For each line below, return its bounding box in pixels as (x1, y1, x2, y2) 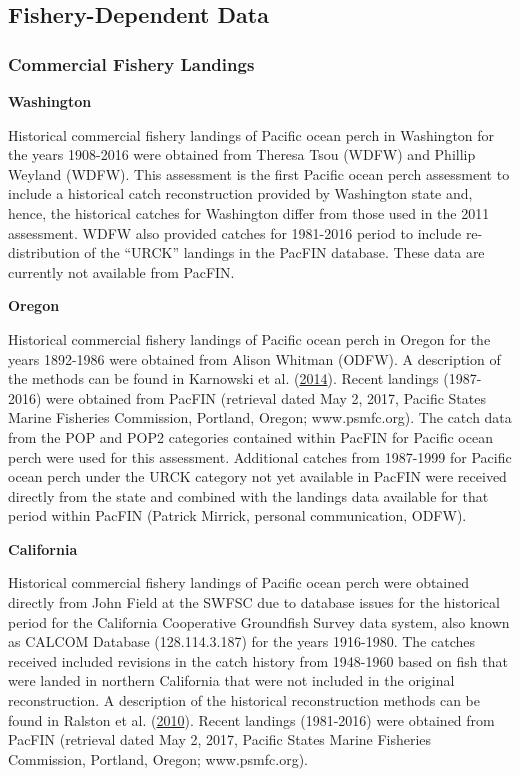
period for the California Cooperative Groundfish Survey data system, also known (8, 611, 510, 632)
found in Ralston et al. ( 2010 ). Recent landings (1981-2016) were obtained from (8, 709, 495, 730)
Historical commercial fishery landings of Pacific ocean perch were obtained (8, 572, 470, 593)
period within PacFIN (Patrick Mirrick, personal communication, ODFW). (8, 505, 467, 526)
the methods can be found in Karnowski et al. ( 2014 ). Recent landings (8, 368, 439, 389)
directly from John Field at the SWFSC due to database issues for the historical (8, 592, 500, 613)
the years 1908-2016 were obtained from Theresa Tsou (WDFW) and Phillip (8, 144, 476, 165)
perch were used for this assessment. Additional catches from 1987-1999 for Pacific (8, 446, 512, 467)
